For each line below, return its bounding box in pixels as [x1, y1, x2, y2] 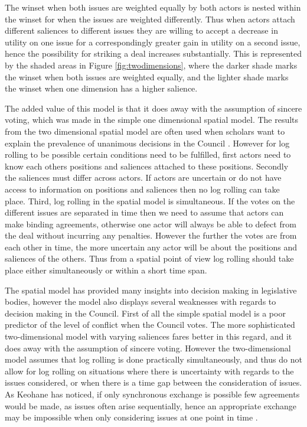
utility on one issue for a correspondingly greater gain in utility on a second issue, [5, 35, 301, 48]
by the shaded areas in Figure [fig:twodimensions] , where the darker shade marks [5, 58, 298, 71]
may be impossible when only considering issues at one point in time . [5, 411, 258, 423]
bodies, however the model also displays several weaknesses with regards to [5, 295, 276, 308]
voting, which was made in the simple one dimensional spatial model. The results [5, 113, 299, 126]
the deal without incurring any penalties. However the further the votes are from [5, 229, 297, 242]
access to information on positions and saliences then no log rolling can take [5, 182, 280, 195]
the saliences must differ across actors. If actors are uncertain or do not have [5, 171, 282, 184]
